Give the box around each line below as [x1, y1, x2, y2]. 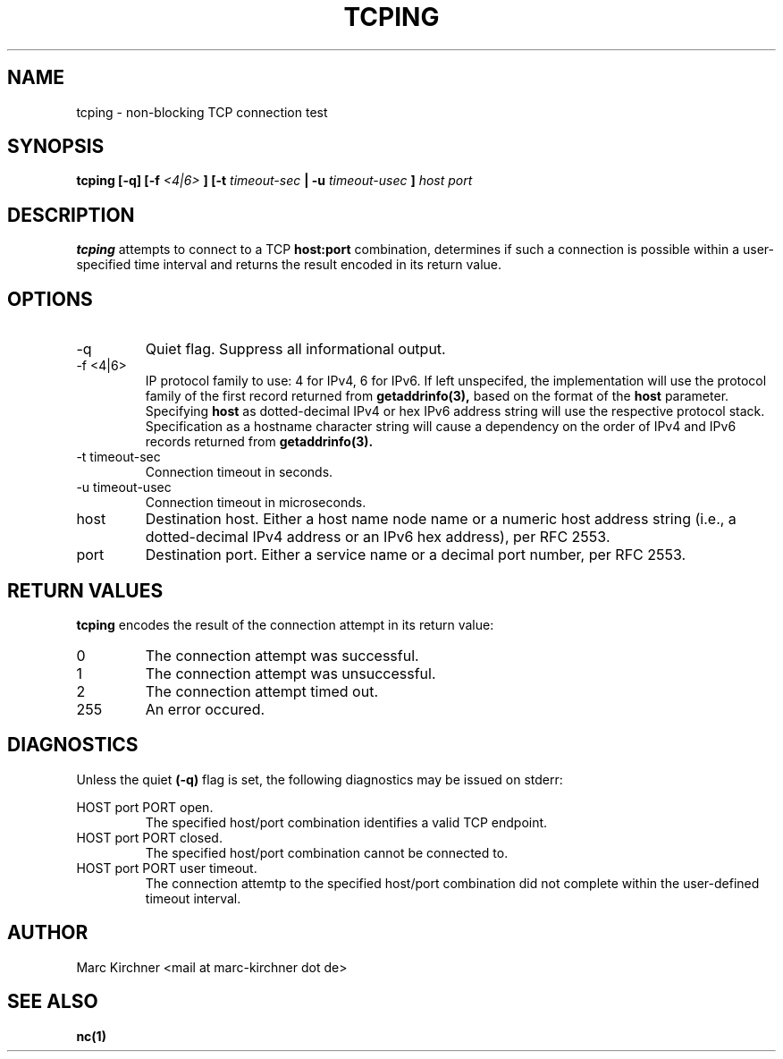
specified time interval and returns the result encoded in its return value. [76, 257, 502, 273]
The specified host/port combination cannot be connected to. [145, 844, 509, 860]
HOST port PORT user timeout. [76, 860, 257, 876]
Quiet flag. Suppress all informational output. [145, 340, 446, 359]
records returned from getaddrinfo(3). [145, 434, 374, 450]
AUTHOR [7, 921, 88, 945]
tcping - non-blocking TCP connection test [76, 104, 328, 120]
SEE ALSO [7, 990, 98, 1013]
